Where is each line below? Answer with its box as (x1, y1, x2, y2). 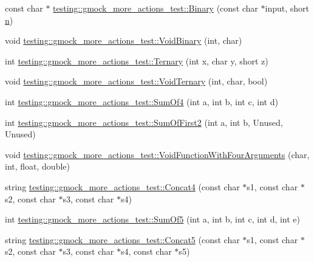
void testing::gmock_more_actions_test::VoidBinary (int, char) (5, 34, 242, 47)
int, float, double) (5, 160, 70, 173)
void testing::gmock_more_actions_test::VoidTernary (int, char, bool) (5, 75, 268, 88)
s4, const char (120, 245, 172, 258)
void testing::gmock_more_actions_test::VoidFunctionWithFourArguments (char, (5, 148, 310, 160)
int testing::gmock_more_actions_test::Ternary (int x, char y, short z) (5, 54, 268, 67)
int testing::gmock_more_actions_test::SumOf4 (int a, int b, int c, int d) (5, 95, 278, 108)
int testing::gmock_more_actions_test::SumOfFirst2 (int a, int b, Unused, (5, 115, 283, 128)
